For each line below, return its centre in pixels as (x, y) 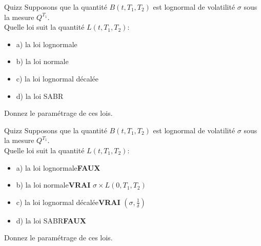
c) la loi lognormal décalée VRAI (68, 202)
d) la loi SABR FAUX (51, 220)
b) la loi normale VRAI (53, 185)
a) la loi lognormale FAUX (58, 167)
